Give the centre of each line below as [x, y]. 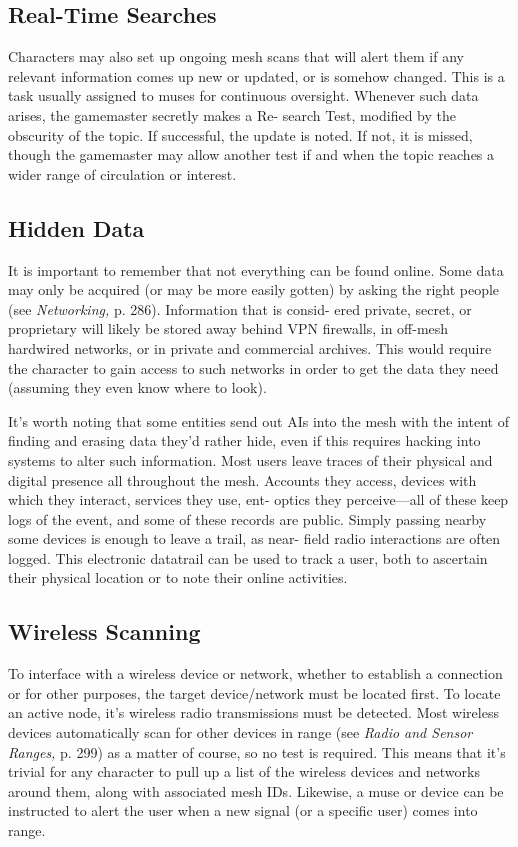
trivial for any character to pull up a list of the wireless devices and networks [244, 771]
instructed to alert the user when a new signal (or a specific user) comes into [243, 810]
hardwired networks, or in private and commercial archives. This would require [250, 347]
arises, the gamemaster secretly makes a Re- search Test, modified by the [232, 114]
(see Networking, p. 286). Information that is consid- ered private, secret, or [240, 308]
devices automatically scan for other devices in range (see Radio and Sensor [240, 732]
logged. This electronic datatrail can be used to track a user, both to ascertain [248, 557]
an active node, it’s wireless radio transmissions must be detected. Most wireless [253, 712]
